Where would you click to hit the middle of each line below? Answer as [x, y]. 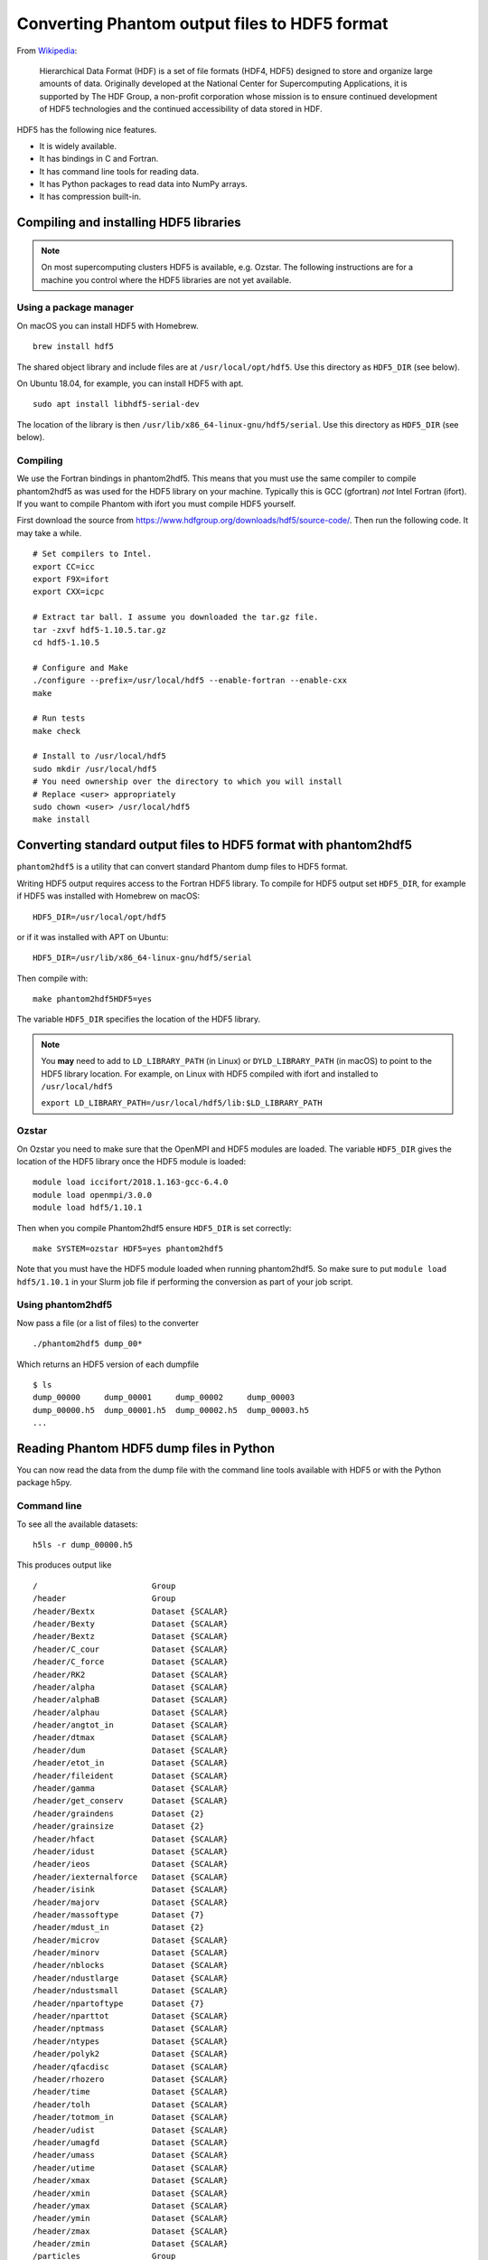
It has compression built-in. [90, 197]
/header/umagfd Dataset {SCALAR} [131, 2142]
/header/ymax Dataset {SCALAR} [131, 2205]
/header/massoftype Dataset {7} [119, 1915]
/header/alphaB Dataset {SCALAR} [131, 1700]
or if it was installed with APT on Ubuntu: [93, 937]
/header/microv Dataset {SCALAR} [131, 1940]
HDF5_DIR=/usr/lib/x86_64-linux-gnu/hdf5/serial [142, 958]
